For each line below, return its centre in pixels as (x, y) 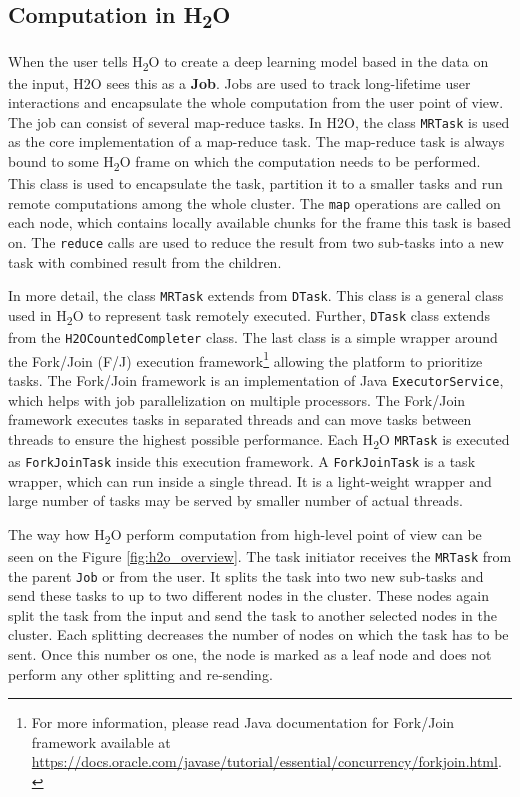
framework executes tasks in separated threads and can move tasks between (240, 419)
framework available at (101, 741)
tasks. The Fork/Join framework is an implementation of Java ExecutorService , (256, 379)
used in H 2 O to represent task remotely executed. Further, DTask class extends (249, 316)
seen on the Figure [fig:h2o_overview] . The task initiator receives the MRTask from (260, 555)
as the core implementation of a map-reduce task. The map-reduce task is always (256, 141)
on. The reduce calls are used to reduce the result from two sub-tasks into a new (256, 242)
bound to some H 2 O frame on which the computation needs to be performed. (244, 162)
